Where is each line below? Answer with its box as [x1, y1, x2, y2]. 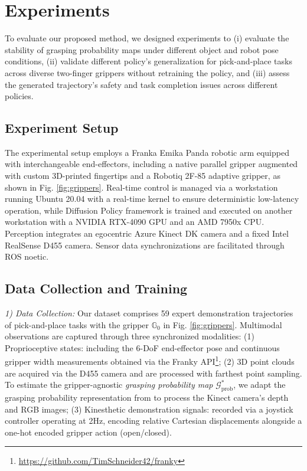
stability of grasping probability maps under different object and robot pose [5, 43, 279, 55]
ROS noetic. [5, 250, 49, 263]
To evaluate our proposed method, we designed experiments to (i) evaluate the [5, 32, 289, 44]
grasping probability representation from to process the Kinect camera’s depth [5, 391, 289, 404]
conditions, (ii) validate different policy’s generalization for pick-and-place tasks [5, 55, 292, 67]
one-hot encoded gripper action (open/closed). [5, 426, 172, 438]
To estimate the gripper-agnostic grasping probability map [5, 378, 213, 391]
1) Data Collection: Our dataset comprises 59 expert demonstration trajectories [5, 307, 293, 319]
